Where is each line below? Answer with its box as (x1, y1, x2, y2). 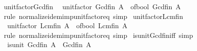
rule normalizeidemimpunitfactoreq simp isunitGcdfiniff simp (3, 30, 193, 40)
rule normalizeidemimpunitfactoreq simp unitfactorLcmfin (3, 11, 183, 21)
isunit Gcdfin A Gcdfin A (7, 39, 91, 50)
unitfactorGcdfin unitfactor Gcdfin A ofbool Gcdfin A (3, 1, 181, 11)
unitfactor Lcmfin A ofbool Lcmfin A (7, 20, 128, 31)
